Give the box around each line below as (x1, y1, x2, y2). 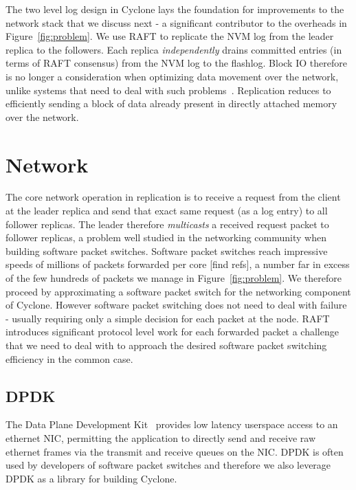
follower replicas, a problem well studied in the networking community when (5, 230, 326, 245)
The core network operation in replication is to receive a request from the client (5, 190, 341, 204)
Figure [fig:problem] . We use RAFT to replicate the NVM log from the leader (5, 29, 334, 43)
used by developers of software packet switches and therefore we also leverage (5, 458, 331, 472)
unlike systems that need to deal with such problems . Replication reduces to (5, 82, 331, 97)
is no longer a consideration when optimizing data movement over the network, (5, 69, 339, 83)
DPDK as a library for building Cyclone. (5, 471, 177, 485)
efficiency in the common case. (5, 351, 133, 366)
